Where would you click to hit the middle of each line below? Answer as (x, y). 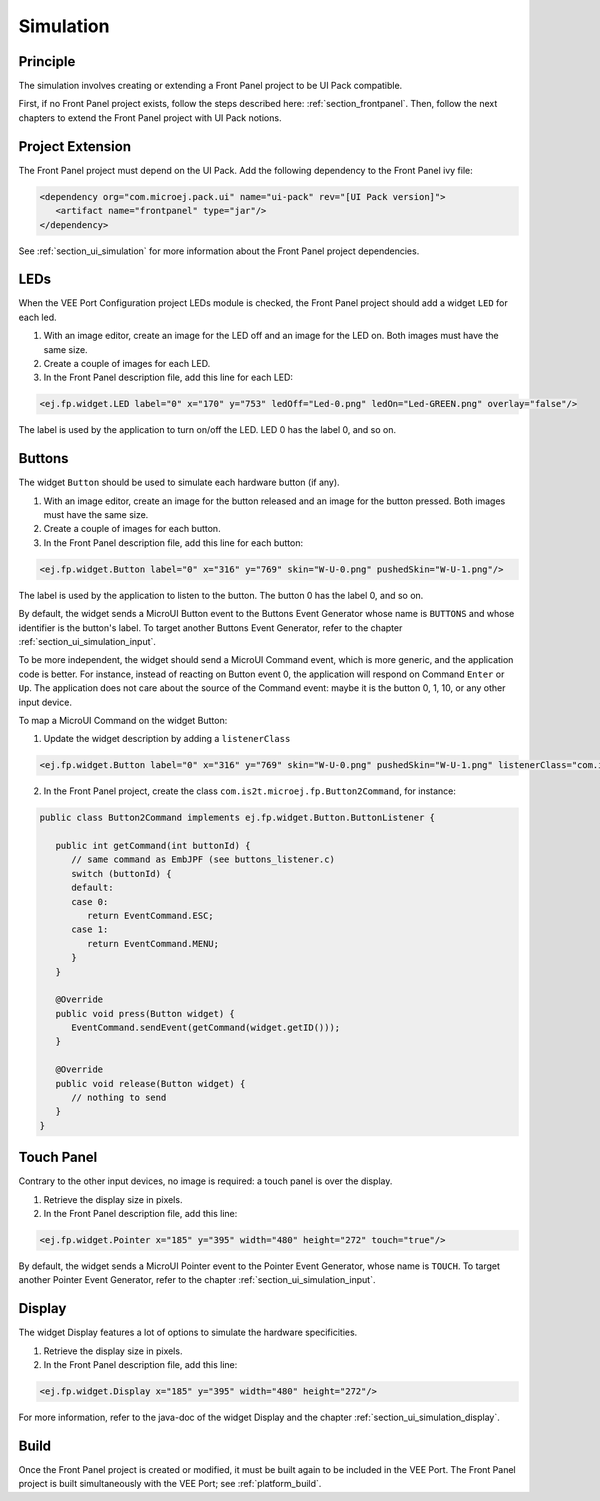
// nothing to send (119, 1098)
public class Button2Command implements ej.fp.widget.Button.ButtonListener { (237, 818)
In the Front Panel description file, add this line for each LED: (168, 377)
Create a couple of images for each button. (132, 529)
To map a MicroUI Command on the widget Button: (123, 720)
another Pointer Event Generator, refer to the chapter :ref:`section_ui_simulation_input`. (197, 1280)
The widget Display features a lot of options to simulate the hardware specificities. (188, 1332)
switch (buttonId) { (121, 873)
